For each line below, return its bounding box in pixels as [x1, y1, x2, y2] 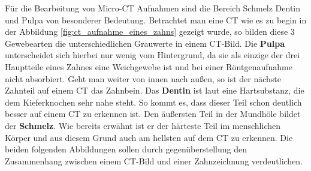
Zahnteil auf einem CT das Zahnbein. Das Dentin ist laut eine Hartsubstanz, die [5, 84, 304, 97]
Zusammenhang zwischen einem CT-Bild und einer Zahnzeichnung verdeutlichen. [5, 154, 303, 167]
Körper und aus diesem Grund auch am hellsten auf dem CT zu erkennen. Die [5, 131, 293, 143]
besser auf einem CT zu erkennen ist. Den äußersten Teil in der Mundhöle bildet [5, 107, 301, 120]
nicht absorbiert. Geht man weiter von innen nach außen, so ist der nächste [5, 72, 281, 85]
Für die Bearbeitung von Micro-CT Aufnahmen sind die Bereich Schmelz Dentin [5, 2, 301, 14]
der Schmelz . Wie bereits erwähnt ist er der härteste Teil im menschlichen [5, 119, 281, 131]
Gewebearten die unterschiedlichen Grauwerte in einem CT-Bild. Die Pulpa [5, 37, 285, 49]
